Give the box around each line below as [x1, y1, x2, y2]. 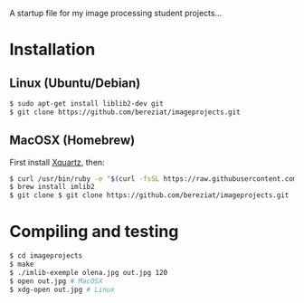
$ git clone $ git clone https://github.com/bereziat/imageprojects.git [9, 191, 290, 200]
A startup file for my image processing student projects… [9, 8, 223, 18]
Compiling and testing [9, 222, 179, 242]
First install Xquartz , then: [9, 156, 106, 167]
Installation [9, 40, 96, 60]
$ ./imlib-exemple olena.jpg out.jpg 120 [9, 268, 168, 277]
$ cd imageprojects [9, 251, 83, 260]
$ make [9, 260, 34, 269]
